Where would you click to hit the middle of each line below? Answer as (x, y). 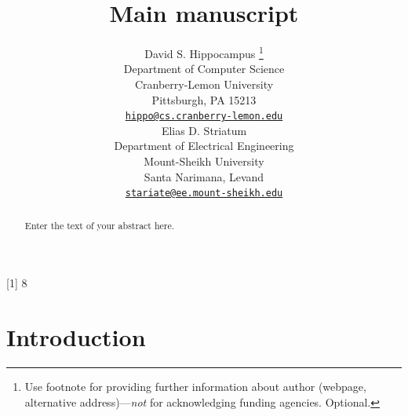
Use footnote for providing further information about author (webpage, (195, 387)
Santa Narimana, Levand (204, 176)
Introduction (76, 337)
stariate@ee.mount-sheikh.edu (204, 193)
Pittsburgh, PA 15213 (204, 99)
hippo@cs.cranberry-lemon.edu (204, 117)
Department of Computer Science (204, 69)
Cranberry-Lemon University (204, 84)
